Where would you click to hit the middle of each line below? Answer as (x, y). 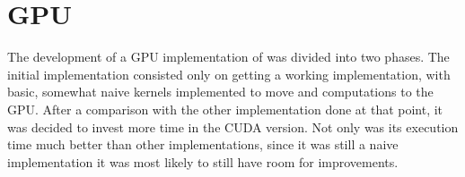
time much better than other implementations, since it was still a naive (203, 144)
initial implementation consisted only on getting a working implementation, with (229, 74)
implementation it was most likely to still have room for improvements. (203, 161)
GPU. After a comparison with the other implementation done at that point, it (225, 109)
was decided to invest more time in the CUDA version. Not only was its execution (233, 126)
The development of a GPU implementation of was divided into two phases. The (228, 57)
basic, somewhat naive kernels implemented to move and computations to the (220, 92)
